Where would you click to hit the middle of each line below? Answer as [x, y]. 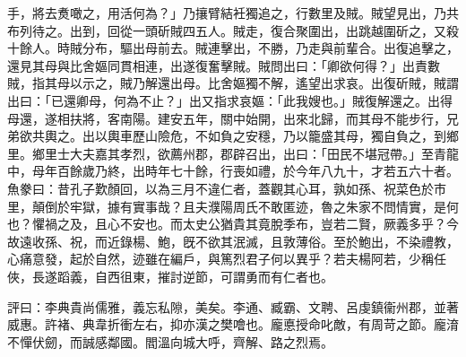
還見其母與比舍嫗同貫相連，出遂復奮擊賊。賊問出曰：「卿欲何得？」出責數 [224, 65]
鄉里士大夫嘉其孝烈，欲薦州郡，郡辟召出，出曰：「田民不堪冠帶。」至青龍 [245, 153]
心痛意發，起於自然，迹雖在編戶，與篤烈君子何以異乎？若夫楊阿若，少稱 [220, 259]
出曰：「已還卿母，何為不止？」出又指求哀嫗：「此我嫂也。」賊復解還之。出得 [230, 100]
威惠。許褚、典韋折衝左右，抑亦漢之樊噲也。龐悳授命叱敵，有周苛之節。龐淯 [233, 324]
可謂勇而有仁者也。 [276, 276]
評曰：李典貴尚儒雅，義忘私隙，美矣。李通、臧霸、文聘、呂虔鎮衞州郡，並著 [233, 306]
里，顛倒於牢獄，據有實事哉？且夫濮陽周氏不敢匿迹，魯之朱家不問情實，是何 [233, 206]
